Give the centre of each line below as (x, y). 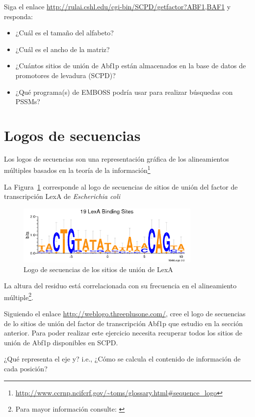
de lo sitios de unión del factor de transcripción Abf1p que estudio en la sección (124, 323)
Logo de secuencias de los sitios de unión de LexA (98, 269)
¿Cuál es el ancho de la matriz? (63, 49)
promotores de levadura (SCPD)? (65, 75)
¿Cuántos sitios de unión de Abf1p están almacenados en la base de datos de (131, 66)
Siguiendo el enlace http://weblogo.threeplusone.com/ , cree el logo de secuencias (125, 314)
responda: (18, 16)
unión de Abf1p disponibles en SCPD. (61, 342)
